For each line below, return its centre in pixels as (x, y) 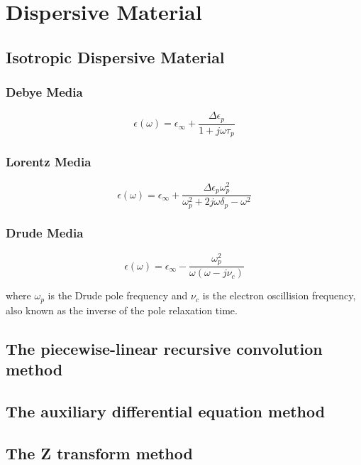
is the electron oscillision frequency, (279, 295)
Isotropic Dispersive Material (115, 57)
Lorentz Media (49, 162)
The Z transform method (99, 453)
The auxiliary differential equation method (166, 411)
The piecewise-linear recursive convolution (164, 348)
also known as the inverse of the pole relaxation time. (122, 310)
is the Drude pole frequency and (118, 295)
